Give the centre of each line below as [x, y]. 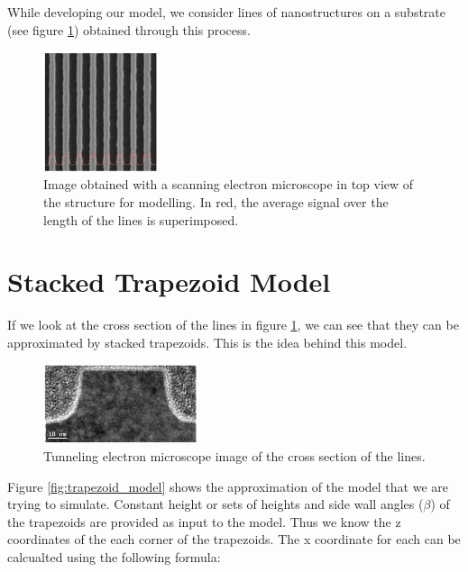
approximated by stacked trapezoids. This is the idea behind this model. [207, 342]
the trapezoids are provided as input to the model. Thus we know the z [204, 521]
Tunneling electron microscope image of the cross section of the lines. [234, 455]
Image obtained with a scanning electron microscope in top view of [229, 184]
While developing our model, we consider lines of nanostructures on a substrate [226, 12]
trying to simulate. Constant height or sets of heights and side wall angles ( [216, 504]
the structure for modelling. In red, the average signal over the [216, 201]
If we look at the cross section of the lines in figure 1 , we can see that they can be [233, 325]
